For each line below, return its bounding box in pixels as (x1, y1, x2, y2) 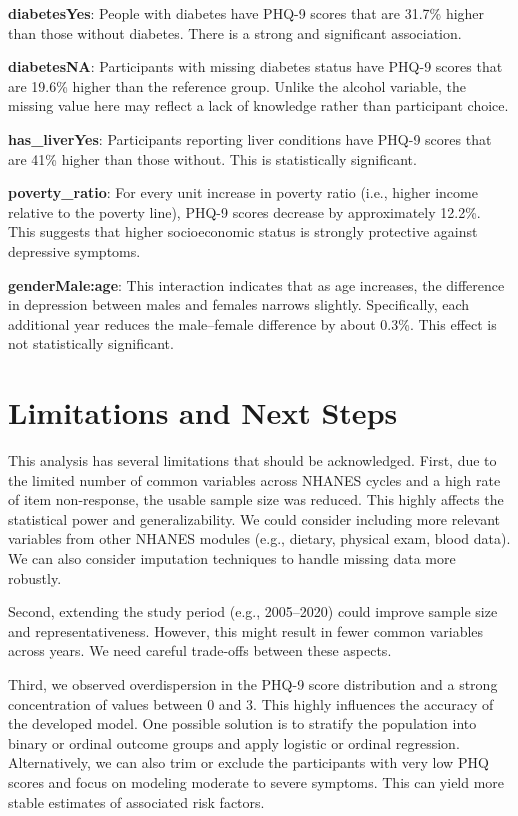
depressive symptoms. (8, 240, 141, 261)
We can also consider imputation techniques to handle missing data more (8, 548, 456, 568)
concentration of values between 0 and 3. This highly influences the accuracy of (8, 693, 494, 714)
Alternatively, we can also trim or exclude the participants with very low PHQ (8, 752, 489, 773)
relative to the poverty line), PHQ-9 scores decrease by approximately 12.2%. (8, 201, 481, 222)
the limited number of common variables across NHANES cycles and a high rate (8, 469, 501, 490)
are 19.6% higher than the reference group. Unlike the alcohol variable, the (8, 75, 466, 96)
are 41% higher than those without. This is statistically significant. (8, 148, 417, 169)
